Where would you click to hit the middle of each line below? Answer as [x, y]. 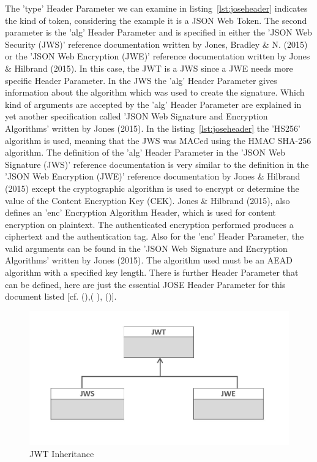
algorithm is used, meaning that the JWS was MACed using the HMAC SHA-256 [158, 140]
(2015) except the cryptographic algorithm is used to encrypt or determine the [152, 188]
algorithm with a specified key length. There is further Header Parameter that [152, 272]
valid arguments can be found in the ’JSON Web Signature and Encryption [146, 248]
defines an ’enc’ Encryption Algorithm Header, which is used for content [140, 212]
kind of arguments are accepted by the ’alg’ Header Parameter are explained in [153, 104]
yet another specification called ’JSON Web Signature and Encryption [136, 116]
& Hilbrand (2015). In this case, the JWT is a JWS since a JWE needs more [149, 68]
